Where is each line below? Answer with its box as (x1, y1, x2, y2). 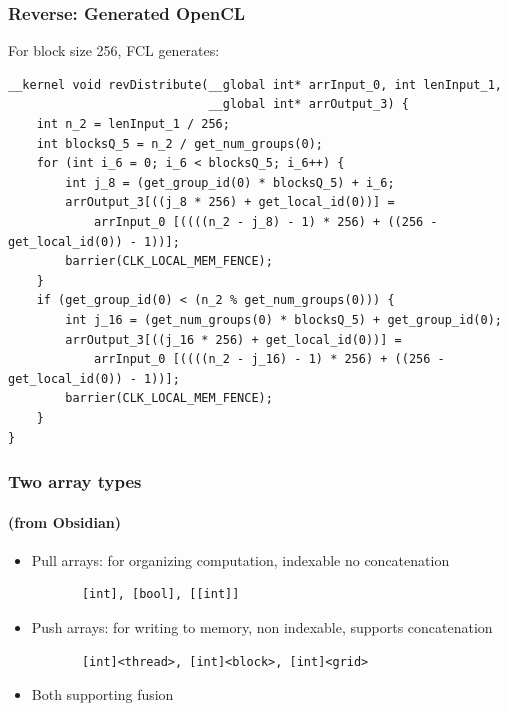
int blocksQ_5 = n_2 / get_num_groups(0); (36, 136, 323, 151)
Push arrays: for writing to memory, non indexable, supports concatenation (31, 616, 493, 637)
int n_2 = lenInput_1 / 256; (36, 117, 230, 131)
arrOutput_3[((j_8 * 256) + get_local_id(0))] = (65, 195, 395, 210)
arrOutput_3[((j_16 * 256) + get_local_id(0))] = (65, 332, 402, 347)
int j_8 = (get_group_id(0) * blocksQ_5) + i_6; (65, 175, 395, 190)
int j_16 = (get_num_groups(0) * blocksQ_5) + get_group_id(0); (65, 312, 502, 327)
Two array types (8, 469, 142, 494)
